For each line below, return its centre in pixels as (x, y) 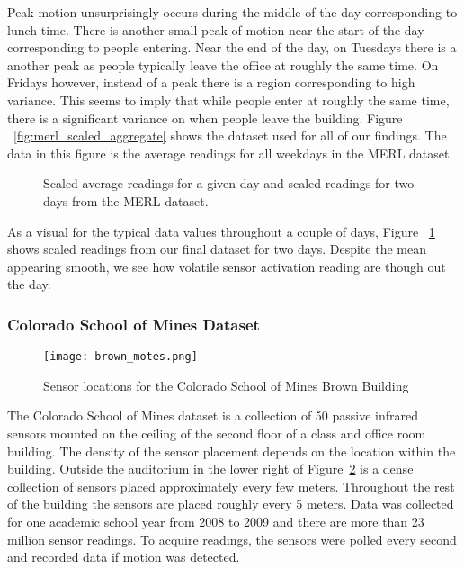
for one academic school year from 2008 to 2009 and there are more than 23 (216, 521)
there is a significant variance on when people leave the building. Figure (205, 117)
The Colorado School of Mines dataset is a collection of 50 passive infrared (213, 415)
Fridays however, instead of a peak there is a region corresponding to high (211, 82)
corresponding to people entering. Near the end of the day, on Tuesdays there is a (232, 47)
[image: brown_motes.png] (120, 357)
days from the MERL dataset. (126, 200)
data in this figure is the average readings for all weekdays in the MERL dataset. (230, 153)
